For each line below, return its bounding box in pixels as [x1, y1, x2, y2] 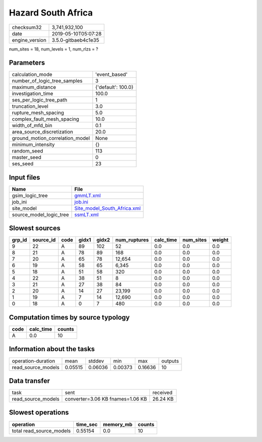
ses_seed [12, 160, 34, 167]
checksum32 [12, 24, 42, 31]
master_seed [12, 154, 41, 161]
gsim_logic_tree [12, 192, 48, 199]
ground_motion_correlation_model [12, 135, 90, 142]
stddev [88, 357, 104, 364]
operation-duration [12, 357, 55, 364]
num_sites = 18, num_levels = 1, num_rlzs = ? [9, 46, 98, 52]
